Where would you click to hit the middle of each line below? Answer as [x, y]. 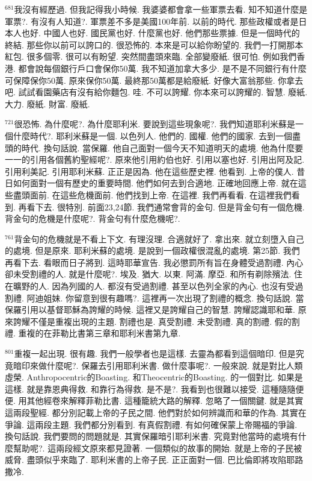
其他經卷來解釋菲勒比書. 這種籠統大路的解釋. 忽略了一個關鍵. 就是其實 [165, 401]
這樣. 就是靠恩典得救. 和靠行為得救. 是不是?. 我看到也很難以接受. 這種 [142, 388]
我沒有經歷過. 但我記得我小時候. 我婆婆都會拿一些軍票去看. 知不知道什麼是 [161, 9]
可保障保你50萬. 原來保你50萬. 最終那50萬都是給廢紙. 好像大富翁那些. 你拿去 [154, 80]
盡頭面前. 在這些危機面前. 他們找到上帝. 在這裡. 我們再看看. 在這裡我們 [152, 194]
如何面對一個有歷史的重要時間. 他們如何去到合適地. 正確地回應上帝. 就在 [155, 183]
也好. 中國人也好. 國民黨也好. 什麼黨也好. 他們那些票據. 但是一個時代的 [161, 33]
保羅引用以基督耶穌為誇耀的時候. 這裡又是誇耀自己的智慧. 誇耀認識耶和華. [150, 310]
